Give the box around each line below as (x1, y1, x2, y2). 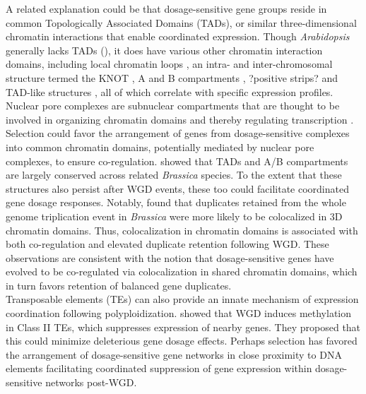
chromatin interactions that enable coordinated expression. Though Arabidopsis (6, 29, 350, 44)
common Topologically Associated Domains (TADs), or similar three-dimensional (6, 15, 357, 30)
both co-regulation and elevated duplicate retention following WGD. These (6, 237, 329, 251)
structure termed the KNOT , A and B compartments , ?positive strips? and (6, 70, 338, 85)
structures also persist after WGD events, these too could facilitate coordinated (6, 181, 349, 196)
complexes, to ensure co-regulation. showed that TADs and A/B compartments (6, 153, 348, 168)
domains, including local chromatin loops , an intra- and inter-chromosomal (6, 56, 333, 71)
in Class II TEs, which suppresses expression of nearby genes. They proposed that (6, 319, 361, 334)
